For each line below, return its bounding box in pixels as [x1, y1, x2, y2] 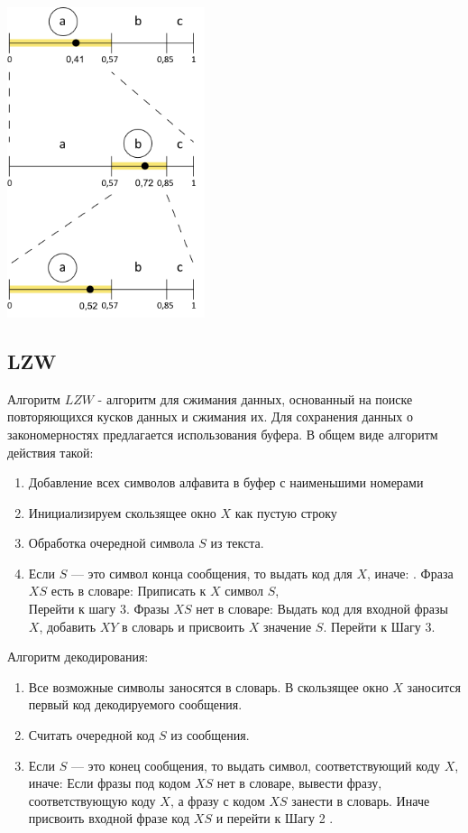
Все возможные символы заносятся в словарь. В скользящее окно [28, 677, 389, 696]
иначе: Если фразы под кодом [28, 773, 191, 792]
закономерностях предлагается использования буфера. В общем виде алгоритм [7, 424, 438, 443]
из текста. [210, 533, 264, 552]
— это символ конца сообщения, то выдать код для [70, 563, 353, 582]
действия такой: [7, 442, 94, 461]
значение [263, 616, 312, 635]
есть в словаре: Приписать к [50, 581, 206, 600]
